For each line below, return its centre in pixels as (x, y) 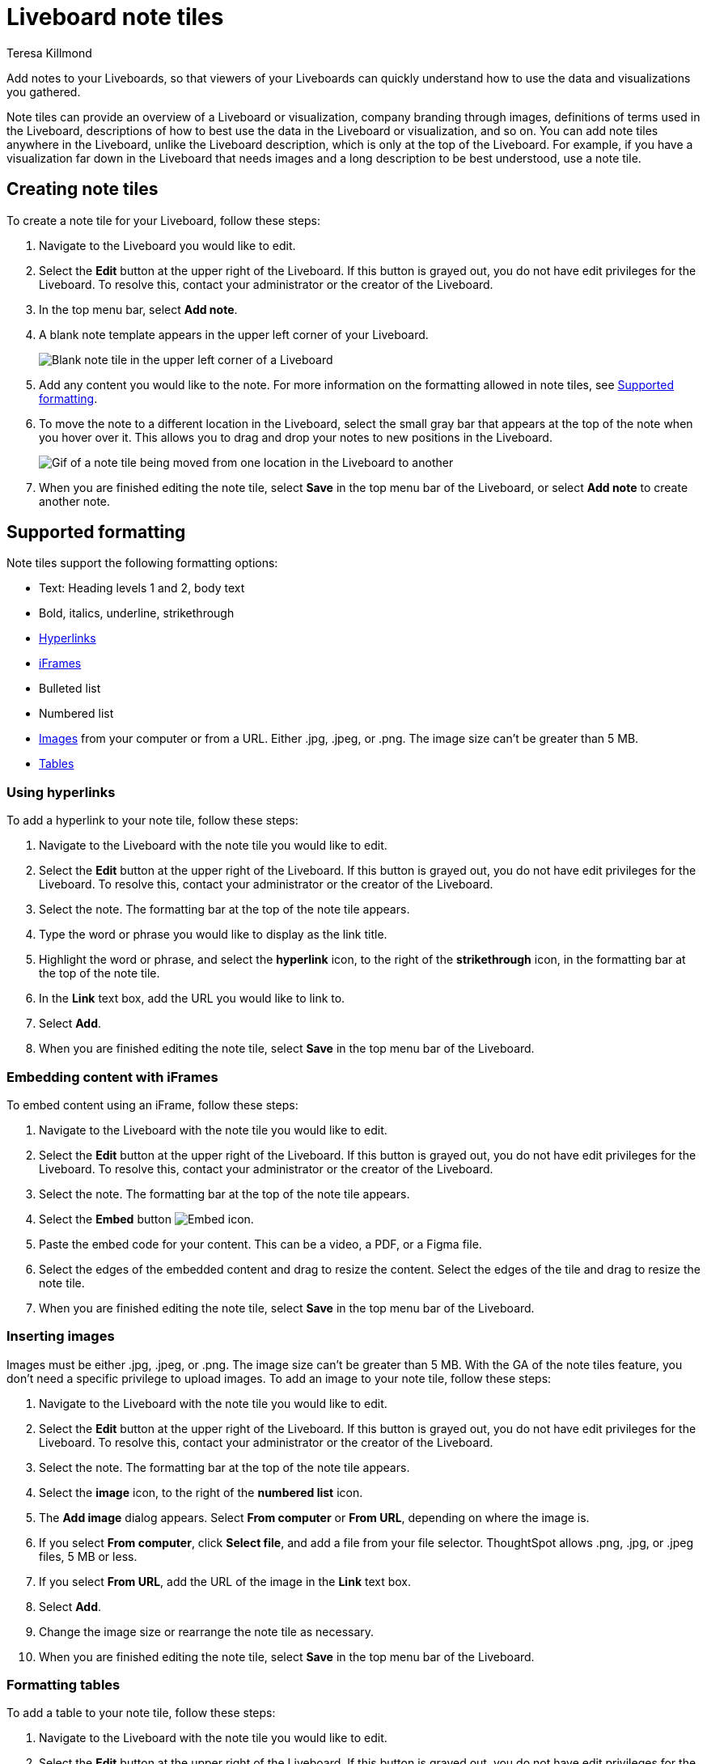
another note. (75, 501)
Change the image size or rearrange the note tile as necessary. (207, 1631)
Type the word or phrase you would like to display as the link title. (213, 935)
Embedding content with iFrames (112, 1077)
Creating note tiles (83, 189)
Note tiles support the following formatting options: (142, 563)
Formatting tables (64, 1685)
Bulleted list (70, 689)
